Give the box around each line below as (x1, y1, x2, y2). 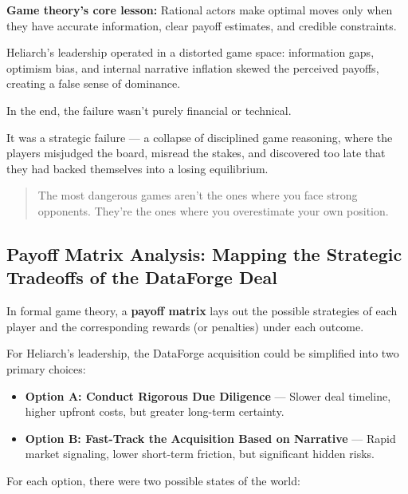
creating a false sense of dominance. (6, 75, 181, 92)
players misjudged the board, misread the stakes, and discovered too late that (6, 144, 386, 161)
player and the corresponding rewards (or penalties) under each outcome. (6, 318, 364, 334)
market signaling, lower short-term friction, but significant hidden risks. (25, 445, 375, 462)
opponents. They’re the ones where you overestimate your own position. (37, 202, 389, 219)
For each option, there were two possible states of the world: (6, 472, 300, 488)
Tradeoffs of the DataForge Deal (6, 265, 277, 290)
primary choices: (6, 360, 86, 377)
